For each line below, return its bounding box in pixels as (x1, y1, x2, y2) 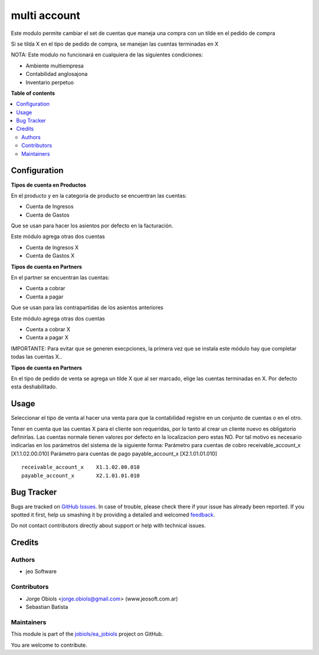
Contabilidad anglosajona (25, 70, 88, 78)
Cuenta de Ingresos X (25, 243, 79, 251)
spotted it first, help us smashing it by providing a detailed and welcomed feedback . (11, 511, 216, 518)
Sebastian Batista (25, 603, 69, 610)
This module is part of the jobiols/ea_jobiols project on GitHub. (11, 631, 164, 638)
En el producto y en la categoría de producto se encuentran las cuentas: (11, 192, 187, 199)
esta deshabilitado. (11, 383, 57, 390)
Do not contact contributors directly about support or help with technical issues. (11, 522, 206, 529)
